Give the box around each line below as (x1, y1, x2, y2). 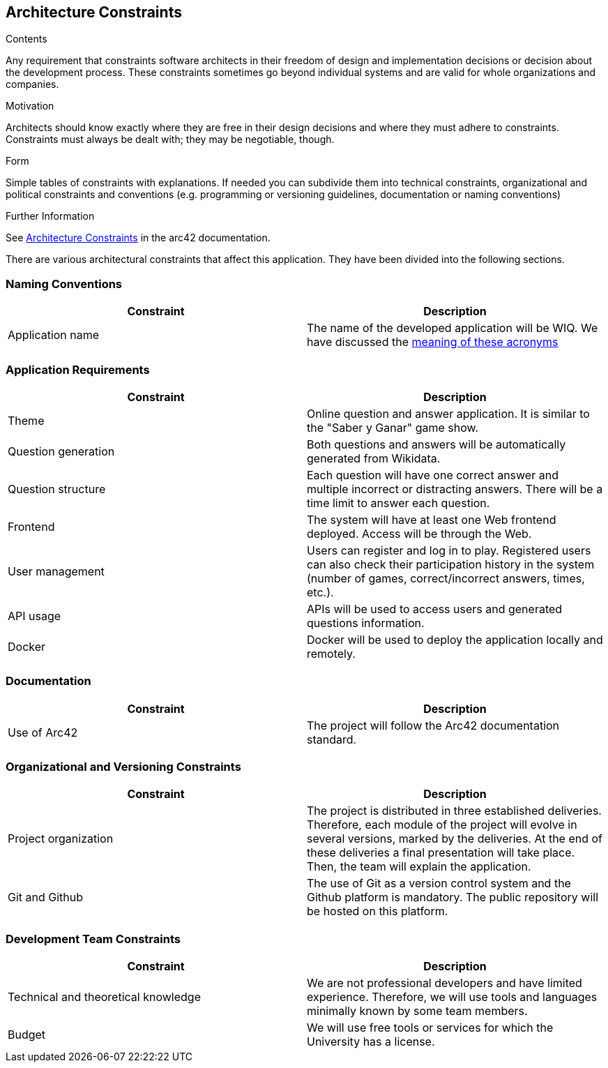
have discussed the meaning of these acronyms (307, 335, 558, 349)
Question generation (8, 444, 115, 458)
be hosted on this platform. (307, 904, 448, 919)
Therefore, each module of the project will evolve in (307, 818, 577, 832)
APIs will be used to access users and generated (307, 601, 563, 616)
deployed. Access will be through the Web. (307, 526, 532, 541)
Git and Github (8, 890, 84, 905)
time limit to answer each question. (307, 495, 490, 510)
